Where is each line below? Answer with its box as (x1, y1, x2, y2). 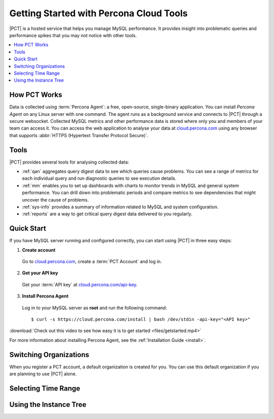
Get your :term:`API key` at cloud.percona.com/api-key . (22, 281, 138, 287)
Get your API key (22, 270, 58, 276)
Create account (22, 247, 56, 253)
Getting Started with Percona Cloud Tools (9, 8, 188, 19)
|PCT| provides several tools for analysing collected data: (9, 159, 129, 165)
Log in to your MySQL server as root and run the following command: (22, 305, 167, 311)
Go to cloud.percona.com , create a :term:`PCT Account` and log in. (22, 259, 162, 265)
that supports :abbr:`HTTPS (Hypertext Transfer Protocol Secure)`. (9, 132, 149, 138)
